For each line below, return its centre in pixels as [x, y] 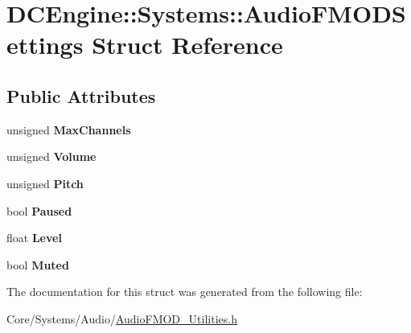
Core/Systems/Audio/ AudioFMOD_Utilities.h [122, 318]
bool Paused [39, 210]
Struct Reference [187, 45]
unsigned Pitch [45, 183]
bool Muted [38, 264]
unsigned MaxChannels [69, 129]
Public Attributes [81, 95]
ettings [45, 45]
